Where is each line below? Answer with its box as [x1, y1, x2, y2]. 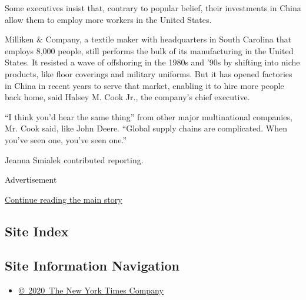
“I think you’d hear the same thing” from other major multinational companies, [5, 110, 292, 123]
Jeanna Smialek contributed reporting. [5, 153, 144, 166]
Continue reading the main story [5, 193, 122, 205]
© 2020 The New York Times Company [18, 284, 164, 296]
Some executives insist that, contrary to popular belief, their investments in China [5, 2, 301, 14]
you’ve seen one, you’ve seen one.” [5, 133, 127, 146]
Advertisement [5, 173, 57, 186]
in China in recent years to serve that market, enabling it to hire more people [5, 79, 284, 91]
